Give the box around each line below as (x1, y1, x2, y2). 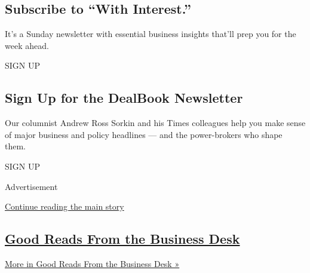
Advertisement (5, 180, 58, 192)
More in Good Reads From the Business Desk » (5, 257, 180, 269)
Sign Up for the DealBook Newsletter (5, 88, 243, 107)
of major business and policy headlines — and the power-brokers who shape (5, 128, 283, 140)
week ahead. (5, 39, 49, 51)
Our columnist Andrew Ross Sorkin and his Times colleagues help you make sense (5, 116, 306, 129)
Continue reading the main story (5, 200, 124, 213)
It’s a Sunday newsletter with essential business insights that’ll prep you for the (5, 27, 296, 40)
